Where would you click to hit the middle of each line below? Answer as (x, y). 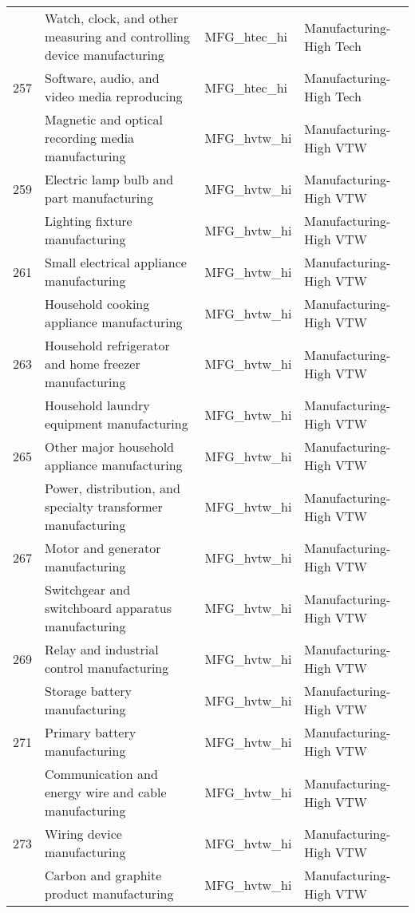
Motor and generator (103, 548)
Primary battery (91, 732)
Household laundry (97, 405)
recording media (90, 138)
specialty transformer (104, 506)
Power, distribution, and (113, 488)
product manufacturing (109, 893)
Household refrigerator (107, 345)
